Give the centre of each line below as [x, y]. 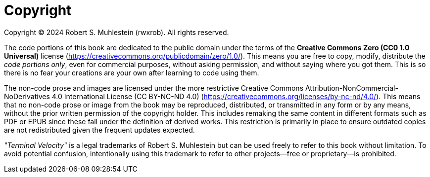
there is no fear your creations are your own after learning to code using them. [132, 72]
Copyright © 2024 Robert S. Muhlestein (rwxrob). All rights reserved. [117, 32]
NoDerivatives [27, 96]
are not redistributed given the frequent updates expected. [99, 130]
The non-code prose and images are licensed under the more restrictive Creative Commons [154, 88]
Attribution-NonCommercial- [352, 88]
